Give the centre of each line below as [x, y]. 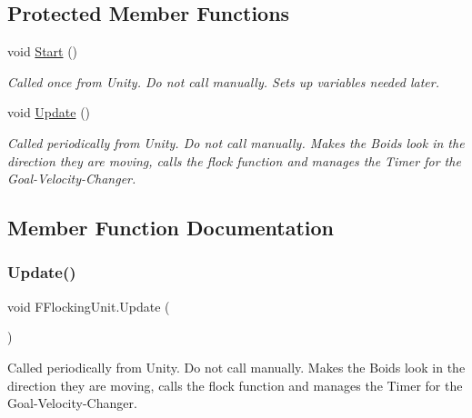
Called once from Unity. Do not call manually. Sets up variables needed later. [223, 81]
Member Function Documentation [171, 228]
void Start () [43, 51]
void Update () [49, 112]
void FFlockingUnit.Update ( [89, 306]
